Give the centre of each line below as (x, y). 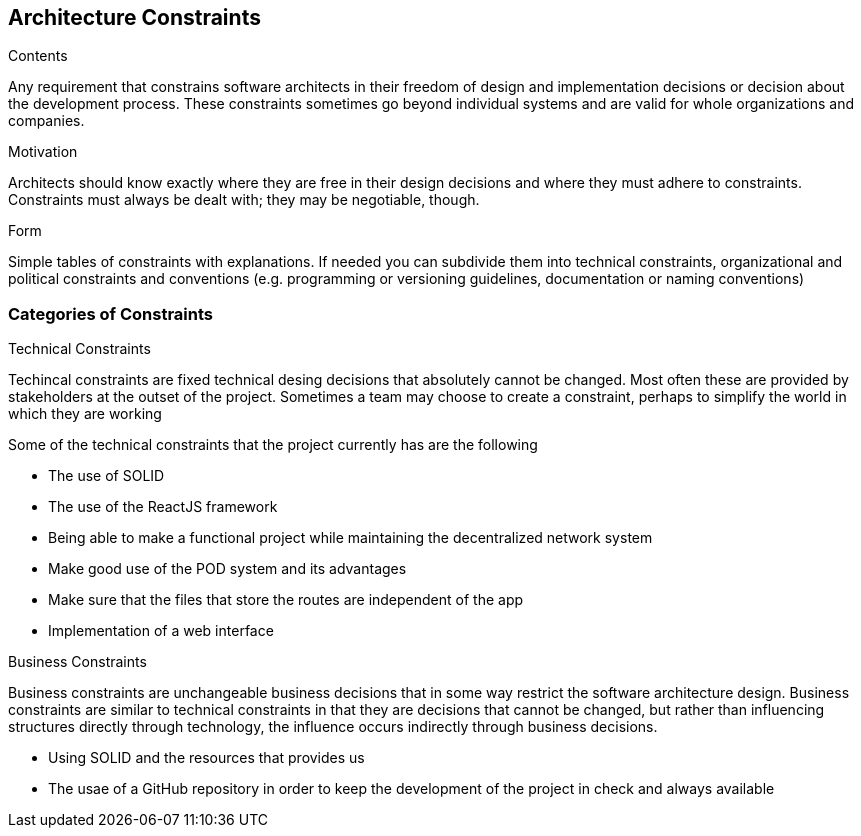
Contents (38, 56)
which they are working (85, 414)
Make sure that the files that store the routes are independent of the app (286, 600)
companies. (46, 121)
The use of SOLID (106, 476)
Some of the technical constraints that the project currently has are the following (273, 445)
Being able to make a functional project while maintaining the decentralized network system (350, 538)
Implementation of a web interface (161, 631)
